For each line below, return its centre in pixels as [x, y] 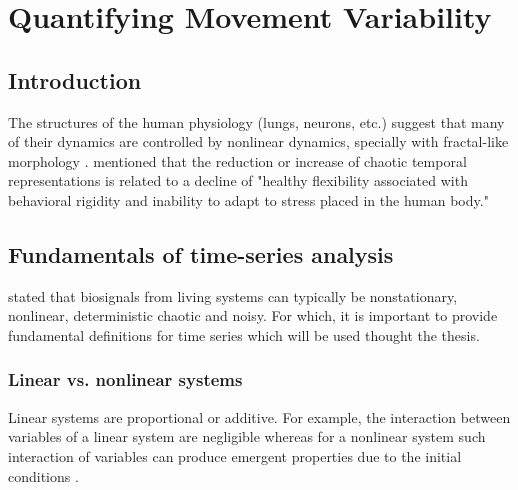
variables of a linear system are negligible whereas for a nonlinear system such [247, 436]
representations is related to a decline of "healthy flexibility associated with [238, 180]
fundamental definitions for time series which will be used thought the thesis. [244, 334]
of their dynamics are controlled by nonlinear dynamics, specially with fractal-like [258, 141]
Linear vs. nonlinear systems [125, 379]
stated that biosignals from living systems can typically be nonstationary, [233, 295]
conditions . [43, 475]
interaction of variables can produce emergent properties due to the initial [235, 455]
